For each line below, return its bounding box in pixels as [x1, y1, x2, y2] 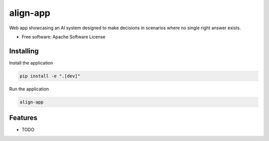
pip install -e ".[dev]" [19, 73, 81, 79]
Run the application [9, 86, 49, 92]
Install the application [9, 60, 53, 66]
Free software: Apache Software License [21, 34, 106, 40]
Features [9, 114, 37, 122]
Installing [9, 47, 39, 55]
